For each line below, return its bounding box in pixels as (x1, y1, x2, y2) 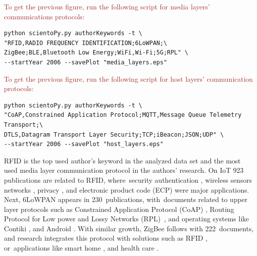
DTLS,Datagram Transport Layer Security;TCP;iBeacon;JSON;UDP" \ (4, 131, 224, 138)
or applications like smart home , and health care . (4, 243, 159, 253)
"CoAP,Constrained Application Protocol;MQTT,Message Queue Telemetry (4, 111, 242, 119)
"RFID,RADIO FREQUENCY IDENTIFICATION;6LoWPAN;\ (4, 39, 167, 47)
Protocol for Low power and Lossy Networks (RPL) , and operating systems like (4, 213, 249, 224)
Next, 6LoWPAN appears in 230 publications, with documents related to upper (4, 194, 248, 205)
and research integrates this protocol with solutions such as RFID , (4, 233, 207, 243)
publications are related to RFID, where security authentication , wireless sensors (4, 174, 252, 185)
